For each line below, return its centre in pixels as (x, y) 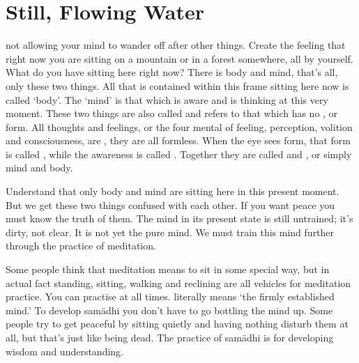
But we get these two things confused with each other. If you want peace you (170, 204)
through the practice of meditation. (81, 246)
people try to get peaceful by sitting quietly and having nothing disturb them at (177, 324)
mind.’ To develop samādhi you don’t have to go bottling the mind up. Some (169, 310)
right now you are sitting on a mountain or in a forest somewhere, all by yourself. (179, 58)
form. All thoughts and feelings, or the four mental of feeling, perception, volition (179, 126)
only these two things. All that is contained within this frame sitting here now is (177, 85)
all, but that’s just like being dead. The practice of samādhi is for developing (170, 337)
